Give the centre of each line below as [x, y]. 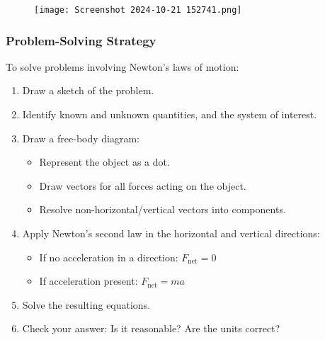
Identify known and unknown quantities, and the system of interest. [170, 114]
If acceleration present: [89, 281]
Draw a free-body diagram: [81, 138]
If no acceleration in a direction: [109, 257]
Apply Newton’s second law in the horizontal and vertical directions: [171, 233]
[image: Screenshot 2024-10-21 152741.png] [138, 10]
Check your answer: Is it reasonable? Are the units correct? [151, 328]
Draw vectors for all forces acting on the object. [143, 185]
